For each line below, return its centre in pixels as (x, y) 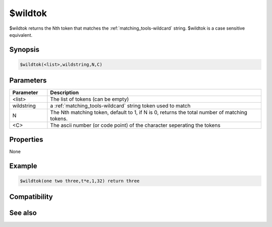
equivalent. (21, 35)
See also (23, 213)
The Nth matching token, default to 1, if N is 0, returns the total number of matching (149, 112)
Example (23, 166)
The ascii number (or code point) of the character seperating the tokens (135, 125)
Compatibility (31, 197)
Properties (26, 139)
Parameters (28, 81)
